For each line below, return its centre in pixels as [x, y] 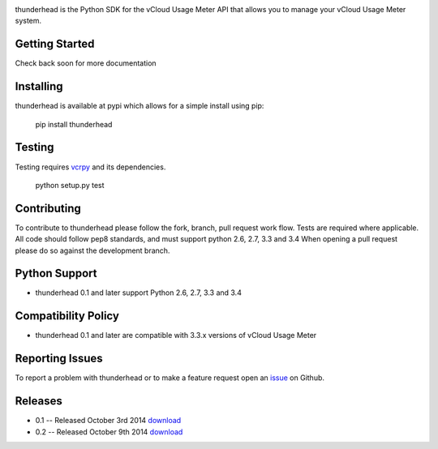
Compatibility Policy [67, 316]
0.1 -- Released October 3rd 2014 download [108, 421]
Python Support [56, 274]
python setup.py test [70, 185]
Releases [39, 401]
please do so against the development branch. [92, 250]
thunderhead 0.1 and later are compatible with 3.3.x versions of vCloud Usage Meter [176, 336]
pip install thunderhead [74, 124]
